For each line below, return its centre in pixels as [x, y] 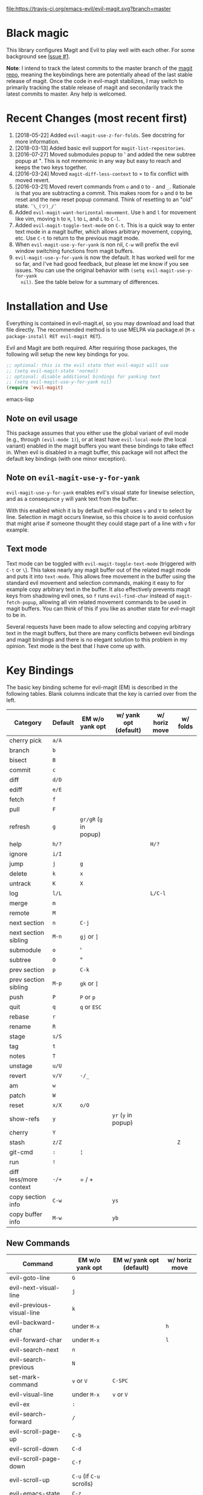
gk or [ [89, 983]
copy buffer [26, 1214]
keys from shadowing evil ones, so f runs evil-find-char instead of [91, 595]
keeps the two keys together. [51, 167]
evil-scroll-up [30, 1480]
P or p [88, 997]
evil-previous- [31, 1305]
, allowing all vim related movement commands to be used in [111, 602]
